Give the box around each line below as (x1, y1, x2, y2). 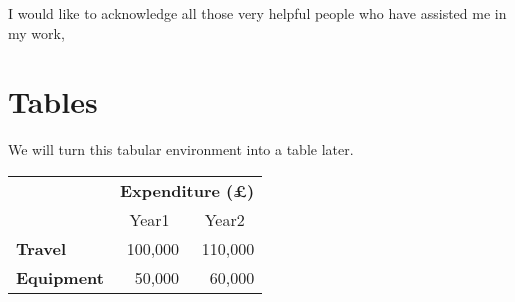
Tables (8, 81, 98, 122)
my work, (8, 22, 65, 43)
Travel (16, 236, 67, 260)
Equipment (16, 265, 104, 289)
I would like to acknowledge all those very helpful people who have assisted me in (8, 3, 507, 23)
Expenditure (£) (119, 178, 255, 202)
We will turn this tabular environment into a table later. (8, 139, 354, 160)
